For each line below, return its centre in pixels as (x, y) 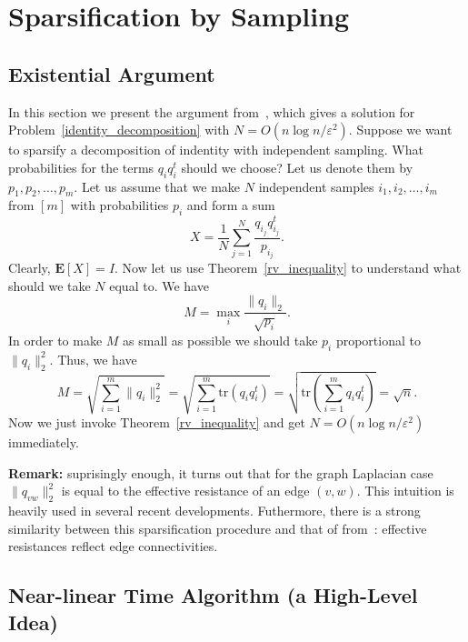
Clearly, (30, 268)
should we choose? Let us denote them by (297, 167)
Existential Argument (112, 73)
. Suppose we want (400, 130)
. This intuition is (405, 491)
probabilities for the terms (81, 167)
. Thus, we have (93, 359)
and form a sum (231, 205)
